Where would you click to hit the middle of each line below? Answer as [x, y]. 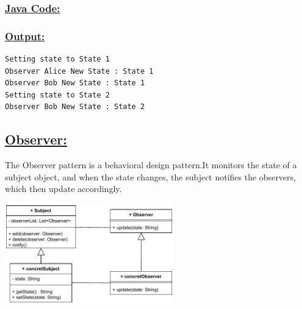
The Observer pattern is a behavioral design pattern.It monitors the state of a [151, 165]
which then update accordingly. [63, 189]
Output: [25, 36]
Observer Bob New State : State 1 [75, 83]
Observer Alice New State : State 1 [79, 71]
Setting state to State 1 [57, 59]
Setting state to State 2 [57, 95]
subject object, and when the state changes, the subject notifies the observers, [150, 176]
